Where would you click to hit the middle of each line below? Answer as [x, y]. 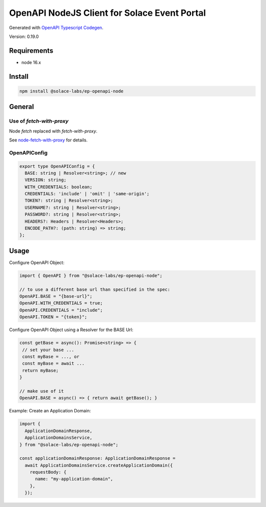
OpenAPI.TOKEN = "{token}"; [53, 317]
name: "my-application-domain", [74, 479]
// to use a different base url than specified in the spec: [95, 289]
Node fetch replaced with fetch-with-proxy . [53, 131]
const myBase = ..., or [51, 357]
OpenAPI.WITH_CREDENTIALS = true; [61, 303]
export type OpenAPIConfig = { [57, 166]
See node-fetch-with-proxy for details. [49, 140]
